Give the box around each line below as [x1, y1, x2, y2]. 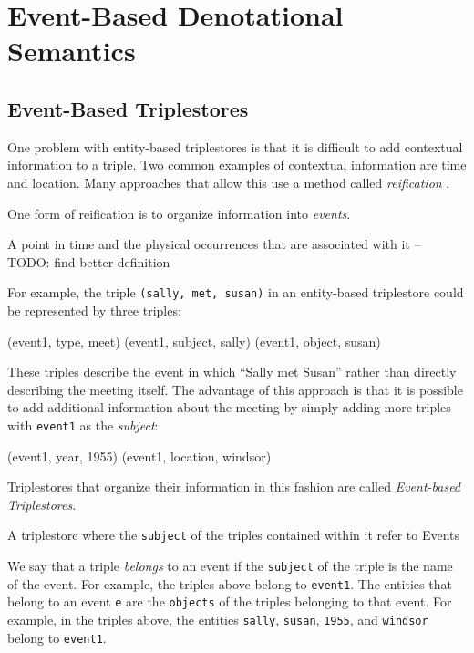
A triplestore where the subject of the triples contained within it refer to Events [7, 525, 460, 544]
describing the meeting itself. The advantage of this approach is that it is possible [7, 379, 463, 399]
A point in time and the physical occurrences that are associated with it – [7, 234, 421, 254]
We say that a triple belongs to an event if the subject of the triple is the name [7, 556, 453, 575]
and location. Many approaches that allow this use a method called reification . [7, 172, 450, 192]
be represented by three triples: [7, 300, 181, 319]
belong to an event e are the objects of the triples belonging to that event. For [7, 592, 452, 611]
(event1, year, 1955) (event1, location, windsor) [7, 446, 272, 465]
